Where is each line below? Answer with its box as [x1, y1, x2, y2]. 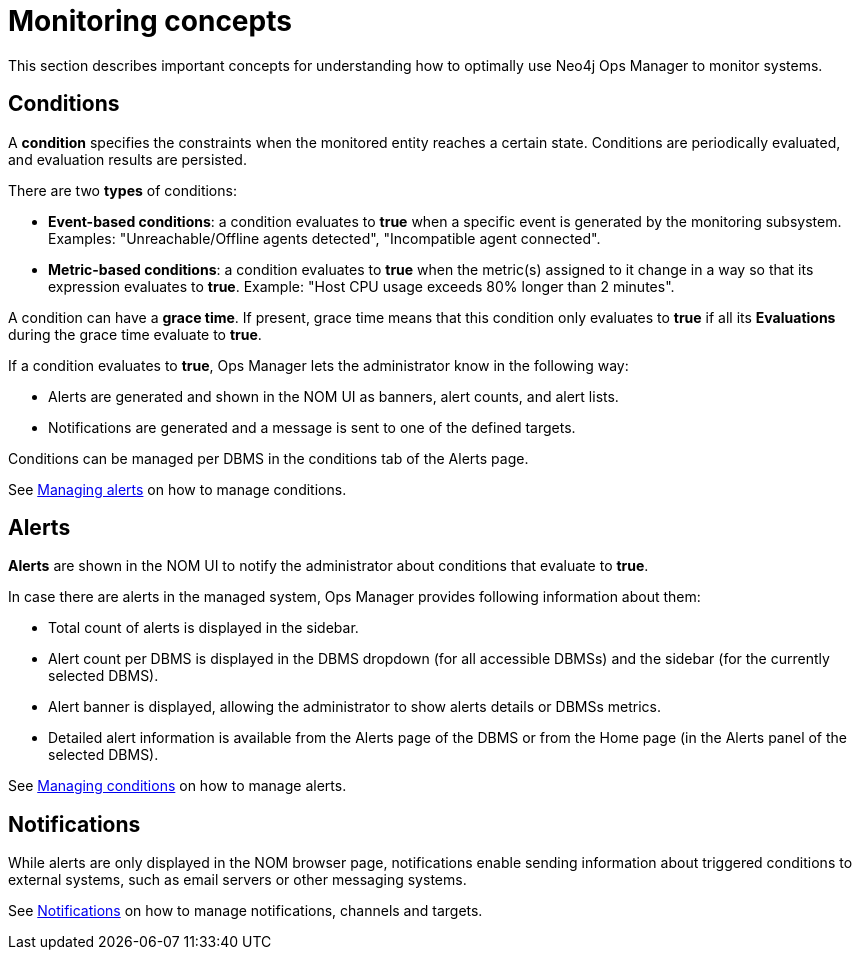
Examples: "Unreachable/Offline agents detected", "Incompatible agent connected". [48, 229, 601, 247]
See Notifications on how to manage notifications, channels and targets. [8, 902, 483, 920]
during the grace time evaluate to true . [8, 325, 262, 343]
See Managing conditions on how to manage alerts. [8, 777, 347, 795]
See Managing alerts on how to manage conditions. [8, 480, 347, 498]
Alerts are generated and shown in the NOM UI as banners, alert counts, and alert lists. [48, 387, 619, 405]
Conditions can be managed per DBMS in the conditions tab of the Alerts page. [8, 449, 529, 467]
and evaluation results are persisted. [8, 150, 247, 168]
